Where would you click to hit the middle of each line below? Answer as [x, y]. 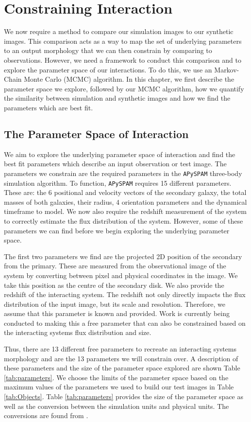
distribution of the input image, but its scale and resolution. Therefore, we [115, 304]
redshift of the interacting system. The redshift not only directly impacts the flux [125, 294]
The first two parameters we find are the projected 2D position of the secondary [123, 256]
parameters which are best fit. [49, 107]
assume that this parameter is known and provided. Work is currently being [117, 313]
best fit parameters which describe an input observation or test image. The [115, 164]
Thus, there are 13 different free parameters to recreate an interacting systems [120, 349]
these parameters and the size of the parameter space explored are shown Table [122, 368]
